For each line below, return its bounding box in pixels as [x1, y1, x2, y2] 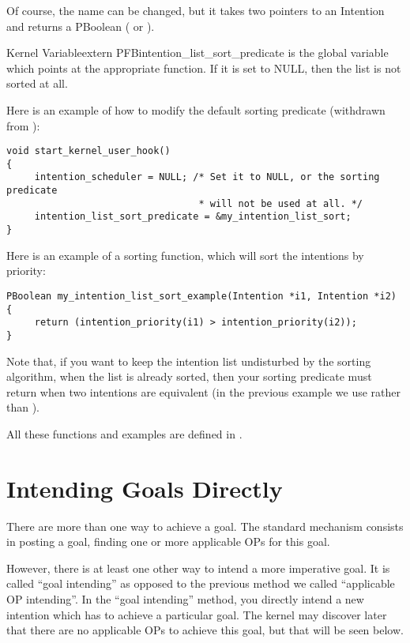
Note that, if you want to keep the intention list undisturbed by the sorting [6, 352, 371, 369]
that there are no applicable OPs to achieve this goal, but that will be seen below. [6, 622, 404, 638]
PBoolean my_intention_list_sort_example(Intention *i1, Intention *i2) [6, 290, 397, 302]
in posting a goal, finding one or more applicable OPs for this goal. [6, 533, 330, 550]
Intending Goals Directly [6, 472, 283, 504]
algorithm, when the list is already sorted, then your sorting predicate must [6, 368, 372, 385]
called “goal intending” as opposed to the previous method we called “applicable [6, 575, 395, 592]
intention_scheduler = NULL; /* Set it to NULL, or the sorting [34, 171, 380, 183]
